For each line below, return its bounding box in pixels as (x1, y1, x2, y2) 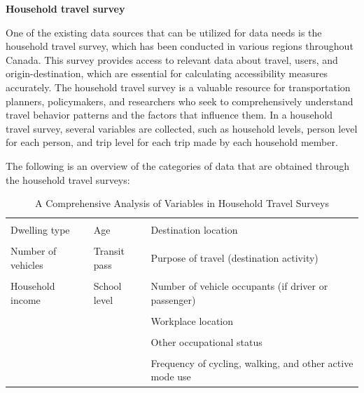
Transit (93, 244, 125, 258)
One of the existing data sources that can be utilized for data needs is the (6, 25, 322, 39)
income (10, 292, 41, 307)
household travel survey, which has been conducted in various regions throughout (6, 39, 353, 53)
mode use (150, 369, 191, 384)
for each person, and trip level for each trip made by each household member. (6, 135, 338, 149)
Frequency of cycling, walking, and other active (150, 355, 353, 370)
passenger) (150, 292, 196, 307)
